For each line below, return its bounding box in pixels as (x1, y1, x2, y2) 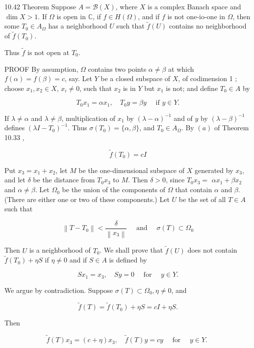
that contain (175, 184, 212, 195)
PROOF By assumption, (4, 63, 78, 74)
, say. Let (64, 73, 92, 84)
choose (4, 83, 24, 93)
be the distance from (33, 174, 95, 185)
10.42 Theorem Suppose (4, 1, 76, 11)
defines (4, 122, 25, 133)
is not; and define (166, 83, 218, 93)
